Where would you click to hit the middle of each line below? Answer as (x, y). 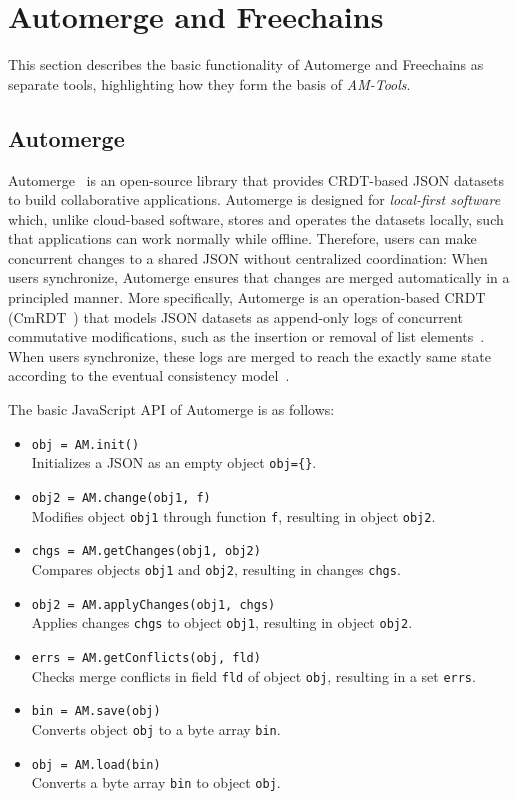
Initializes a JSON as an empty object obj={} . (174, 462)
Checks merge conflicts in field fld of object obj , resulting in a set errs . (253, 675)
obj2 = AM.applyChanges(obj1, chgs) (153, 604)
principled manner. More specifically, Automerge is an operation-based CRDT (247, 297)
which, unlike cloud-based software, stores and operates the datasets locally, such (256, 218)
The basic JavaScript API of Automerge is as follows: (171, 409)
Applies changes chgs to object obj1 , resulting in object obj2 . (222, 622)
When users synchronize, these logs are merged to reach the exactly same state (249, 355)
